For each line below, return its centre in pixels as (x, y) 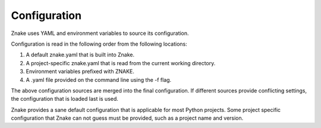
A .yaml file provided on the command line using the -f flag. (99, 79)
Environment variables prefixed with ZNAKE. (80, 72)
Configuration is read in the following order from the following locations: (99, 44)
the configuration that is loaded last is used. (65, 99)
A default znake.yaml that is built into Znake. (80, 55)
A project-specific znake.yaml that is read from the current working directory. (121, 63)
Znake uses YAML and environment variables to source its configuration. (100, 33)
